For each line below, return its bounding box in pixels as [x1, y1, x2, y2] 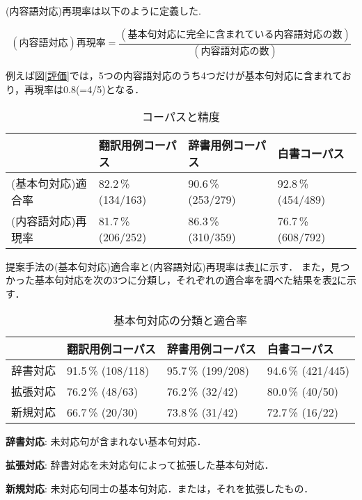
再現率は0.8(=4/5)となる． [24, 82, 145, 97]
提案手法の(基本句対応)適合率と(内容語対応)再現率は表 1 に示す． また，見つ [6, 259, 350, 273]
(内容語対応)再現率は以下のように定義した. [6, 3, 201, 17]
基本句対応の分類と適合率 [113, 312, 247, 329]
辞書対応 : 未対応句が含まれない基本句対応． [6, 434, 207, 449]
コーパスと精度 [142, 108, 220, 124]
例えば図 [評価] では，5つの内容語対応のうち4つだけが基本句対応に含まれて [6, 68, 342, 83]
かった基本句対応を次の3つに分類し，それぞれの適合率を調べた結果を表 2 [6, 273, 337, 287]
